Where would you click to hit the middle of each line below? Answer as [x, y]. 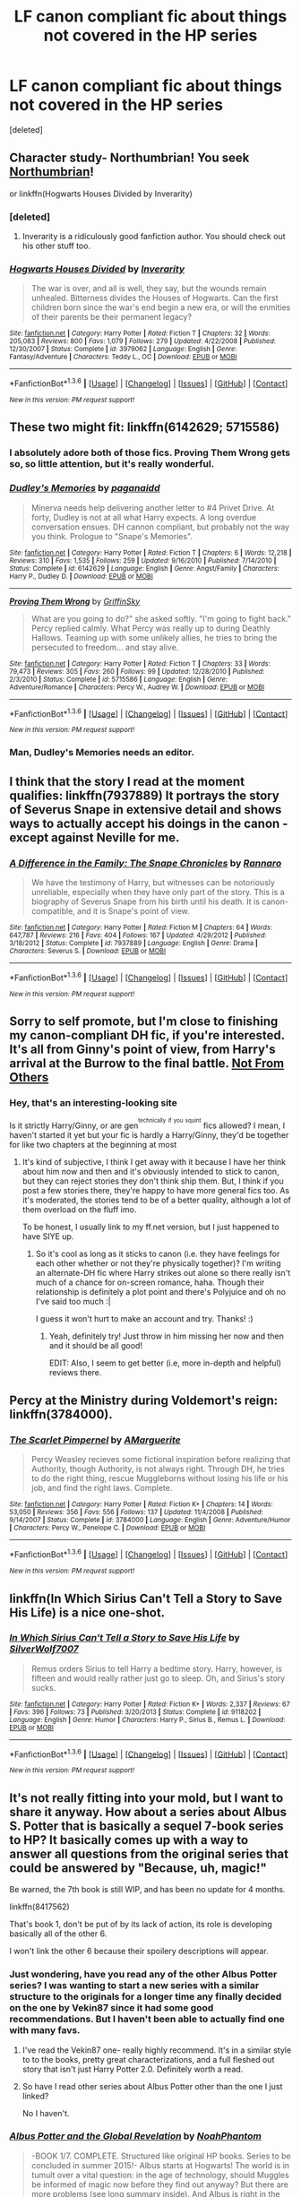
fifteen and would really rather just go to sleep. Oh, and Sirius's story [158, 1678]
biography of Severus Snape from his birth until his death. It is [145, 901]
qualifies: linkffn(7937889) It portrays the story [144, 795]
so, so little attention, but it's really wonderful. [112, 464]
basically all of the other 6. [58, 1934]
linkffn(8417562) [39, 1907]
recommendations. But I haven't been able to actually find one [147, 2020]
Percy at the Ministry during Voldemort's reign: [144, 1401]
